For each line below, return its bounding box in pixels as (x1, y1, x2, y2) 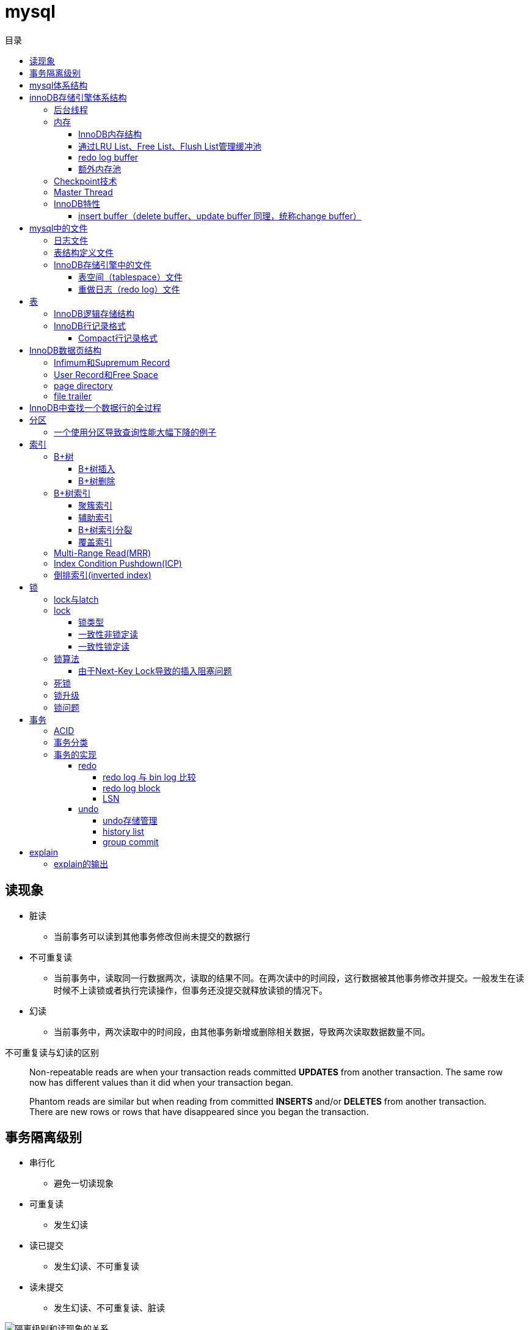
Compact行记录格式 (78, 332, 158, 343)
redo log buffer (78, 151, 139, 162)
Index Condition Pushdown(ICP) (54, 558, 182, 569)
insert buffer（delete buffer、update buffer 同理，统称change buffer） (78, 210, 362, 221)
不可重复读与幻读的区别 (5, 1047, 99, 1058)
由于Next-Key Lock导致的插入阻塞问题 (78, 665, 232, 676)
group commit (103, 836, 159, 847)
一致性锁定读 (78, 641, 130, 652)
